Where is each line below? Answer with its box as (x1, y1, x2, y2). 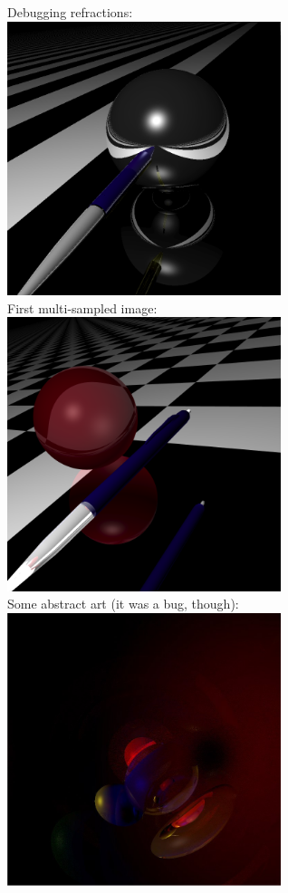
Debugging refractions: (7, 3, 133, 21)
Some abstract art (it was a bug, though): (7, 594, 239, 613)
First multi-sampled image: (7, 298, 158, 317)
